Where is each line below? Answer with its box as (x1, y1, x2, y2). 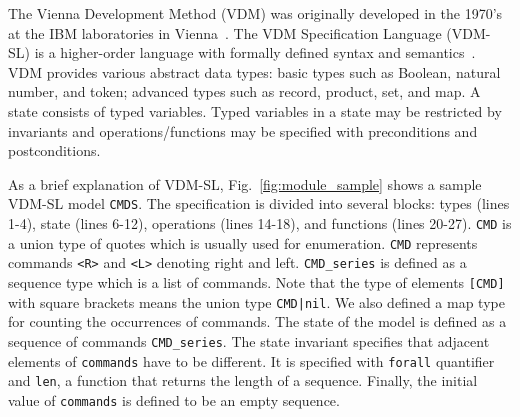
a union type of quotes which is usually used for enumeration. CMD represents (8, 232, 478, 253)
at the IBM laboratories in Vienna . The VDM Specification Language (8, 22, 442, 43)
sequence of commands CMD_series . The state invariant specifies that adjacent (8, 330, 490, 351)
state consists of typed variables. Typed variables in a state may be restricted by (8, 100, 502, 121)
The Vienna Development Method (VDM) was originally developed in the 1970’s (8, 3, 503, 23)
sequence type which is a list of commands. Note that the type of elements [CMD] (8, 271, 505, 292)
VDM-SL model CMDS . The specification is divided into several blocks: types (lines (8, 193, 510, 214)
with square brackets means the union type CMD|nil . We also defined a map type (8, 291, 505, 312)
